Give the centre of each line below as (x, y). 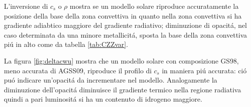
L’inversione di (26, 6)
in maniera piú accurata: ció (204, 70)
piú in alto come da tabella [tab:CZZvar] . (66, 44)
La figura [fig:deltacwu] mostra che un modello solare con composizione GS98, (122, 60)
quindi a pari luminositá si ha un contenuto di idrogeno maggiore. (103, 99)
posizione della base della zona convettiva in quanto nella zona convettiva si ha (123, 15)
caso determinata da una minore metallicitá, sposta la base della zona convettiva (125, 34)
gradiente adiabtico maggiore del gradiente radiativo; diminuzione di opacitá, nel (125, 25)
